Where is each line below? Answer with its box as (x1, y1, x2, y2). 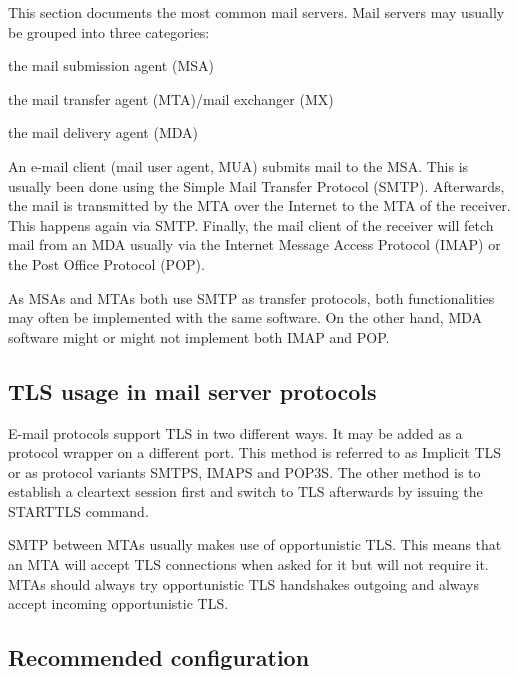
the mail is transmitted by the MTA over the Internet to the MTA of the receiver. (8, 195, 511, 216)
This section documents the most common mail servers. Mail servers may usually (8, 2, 505, 22)
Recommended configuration (8, 642, 310, 673)
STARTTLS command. (8, 500, 149, 521)
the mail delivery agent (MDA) (8, 122, 199, 143)
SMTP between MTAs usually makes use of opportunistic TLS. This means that (8, 534, 502, 555)
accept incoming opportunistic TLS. (8, 593, 229, 614)
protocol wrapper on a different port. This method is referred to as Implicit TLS (8, 442, 502, 463)
